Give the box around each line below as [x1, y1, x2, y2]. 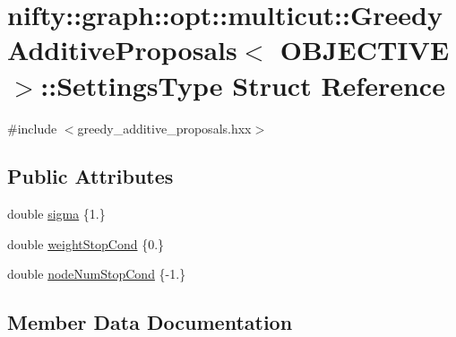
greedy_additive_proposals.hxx [77, 118, 252, 137]
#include [7, 118, 57, 137]
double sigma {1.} [7, 204, 106, 223]
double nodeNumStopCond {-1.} [7, 264, 186, 283]
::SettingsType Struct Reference [40, 66, 445, 103]
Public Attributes [7, 162, 174, 190]
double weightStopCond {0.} [7, 234, 165, 253]
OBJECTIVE [280, 31, 450, 68]
